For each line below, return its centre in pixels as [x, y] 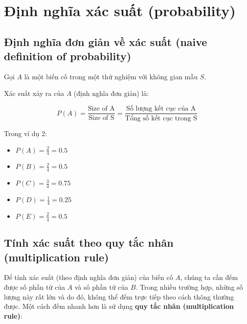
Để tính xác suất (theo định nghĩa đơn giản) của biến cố [89, 277]
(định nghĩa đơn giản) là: [111, 93]
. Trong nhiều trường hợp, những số [189, 287]
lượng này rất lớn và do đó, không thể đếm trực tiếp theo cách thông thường [119, 296]
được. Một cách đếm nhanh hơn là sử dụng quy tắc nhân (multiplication [119, 306]
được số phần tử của [34, 287]
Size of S [101, 118]
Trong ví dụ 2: [25, 133]
